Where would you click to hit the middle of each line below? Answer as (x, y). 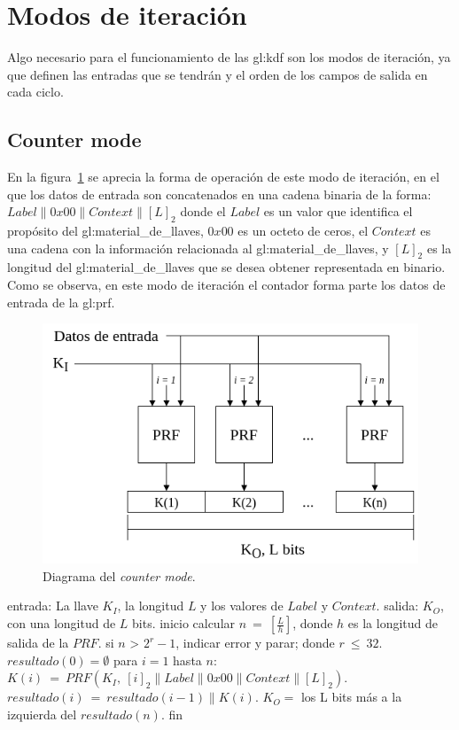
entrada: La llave (53, 606)
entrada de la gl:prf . (61, 302)
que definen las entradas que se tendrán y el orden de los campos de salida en (218, 74)
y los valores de (242, 606)
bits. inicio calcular (184, 623)
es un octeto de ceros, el (303, 231)
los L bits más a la (351, 697)
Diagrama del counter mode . (119, 575)
